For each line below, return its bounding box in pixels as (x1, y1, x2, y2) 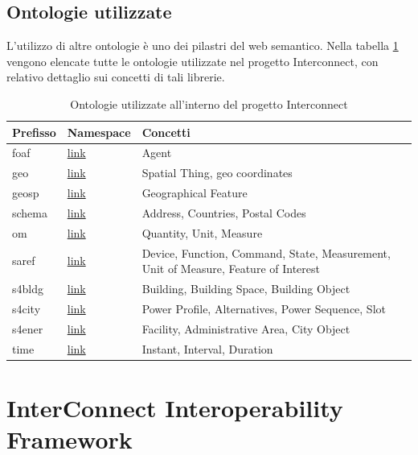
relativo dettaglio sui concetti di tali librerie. (6, 68, 225, 85)
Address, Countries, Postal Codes (141, 204, 306, 221)
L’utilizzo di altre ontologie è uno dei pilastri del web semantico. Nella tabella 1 (6, 37, 399, 54)
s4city (12, 300, 41, 316)
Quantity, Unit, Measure (141, 224, 263, 241)
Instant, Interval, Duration (141, 340, 273, 357)
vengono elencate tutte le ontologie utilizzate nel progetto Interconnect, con (6, 52, 379, 69)
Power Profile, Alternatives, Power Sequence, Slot (141, 300, 386, 316)
